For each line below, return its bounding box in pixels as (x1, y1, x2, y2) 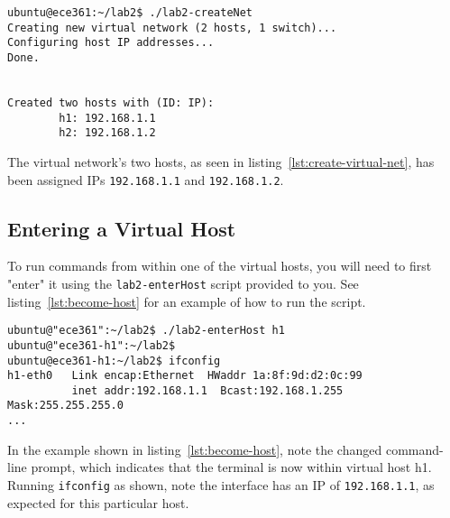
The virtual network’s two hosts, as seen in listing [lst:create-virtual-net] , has (7, 152, 435, 171)
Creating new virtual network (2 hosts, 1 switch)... (7, 21, 337, 34)
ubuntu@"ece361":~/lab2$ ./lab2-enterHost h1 (7, 324, 285, 338)
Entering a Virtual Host (7, 214, 236, 242)
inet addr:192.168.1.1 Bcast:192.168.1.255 (71, 384, 344, 397)
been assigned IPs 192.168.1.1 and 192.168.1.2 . (7, 170, 284, 189)
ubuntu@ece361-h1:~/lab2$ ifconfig (7, 354, 221, 367)
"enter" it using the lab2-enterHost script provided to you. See (7, 273, 359, 292)
